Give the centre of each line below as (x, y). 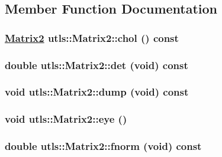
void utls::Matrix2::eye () (66, 119)
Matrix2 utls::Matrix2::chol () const (92, 37)
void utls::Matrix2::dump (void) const (97, 92)
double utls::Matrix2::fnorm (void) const (103, 146)
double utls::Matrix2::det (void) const (96, 65)
